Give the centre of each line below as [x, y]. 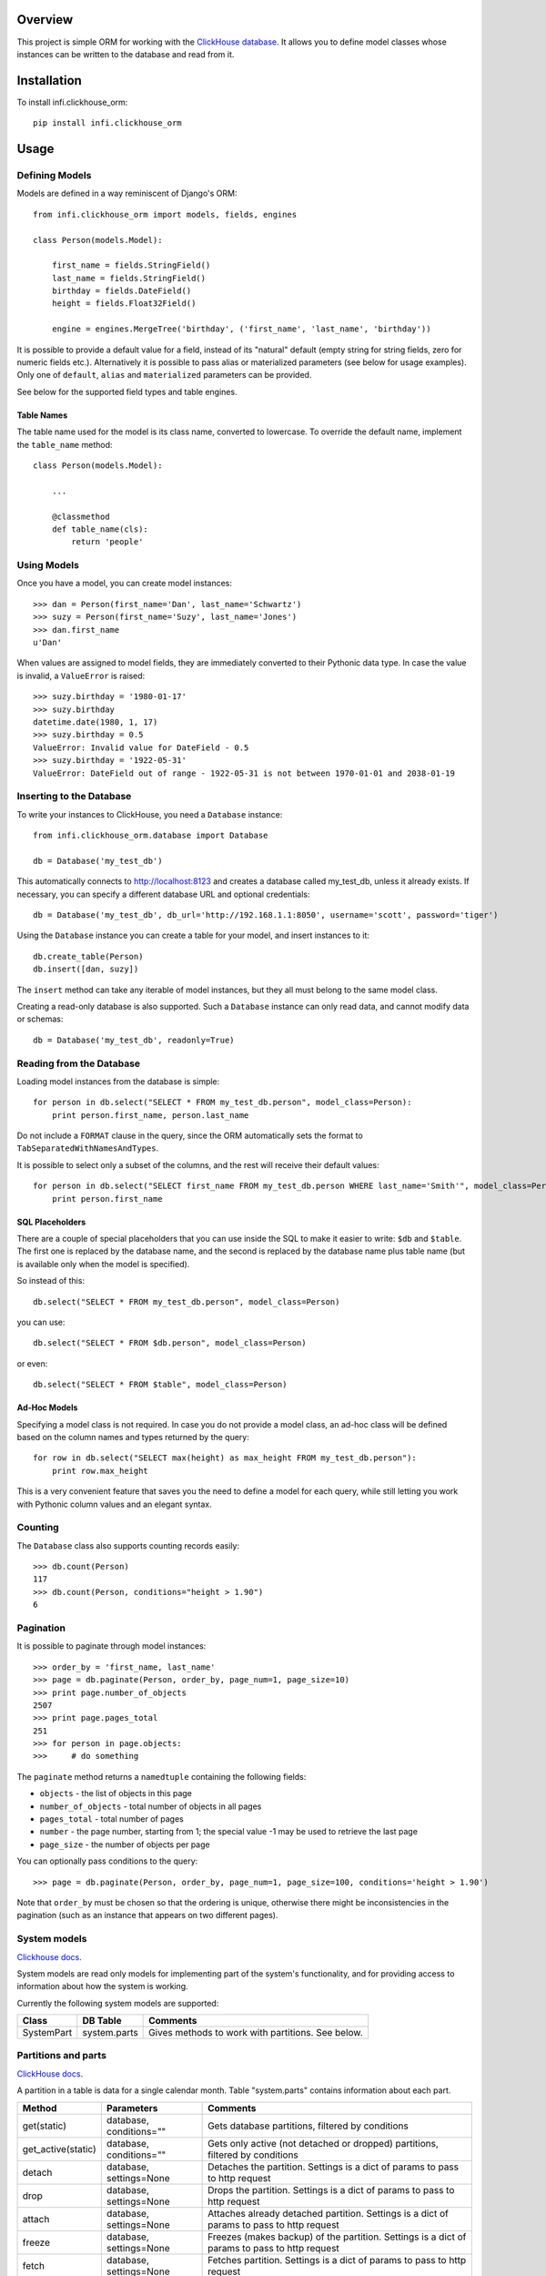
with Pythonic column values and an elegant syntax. [115, 1504]
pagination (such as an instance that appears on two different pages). [147, 1915]
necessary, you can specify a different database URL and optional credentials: [163, 894]
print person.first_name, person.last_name [150, 1115]
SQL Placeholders [51, 1222]
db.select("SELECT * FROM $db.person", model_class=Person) [170, 1343]
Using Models [48, 565]
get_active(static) [60, 2149]
